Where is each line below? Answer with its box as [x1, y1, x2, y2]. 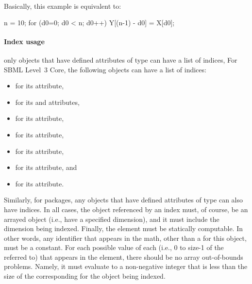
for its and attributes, [15, 97, 80, 107]
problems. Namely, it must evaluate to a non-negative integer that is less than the [4, 261, 248, 271]
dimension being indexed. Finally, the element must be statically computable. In [4, 223, 243, 234]
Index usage [4, 36, 45, 46]
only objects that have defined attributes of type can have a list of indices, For [4, 54, 237, 65]
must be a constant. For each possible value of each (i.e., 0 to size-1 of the [4, 242, 224, 252]
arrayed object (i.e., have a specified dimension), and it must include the [4, 214, 219, 224]
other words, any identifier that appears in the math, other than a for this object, [4, 233, 247, 243]
